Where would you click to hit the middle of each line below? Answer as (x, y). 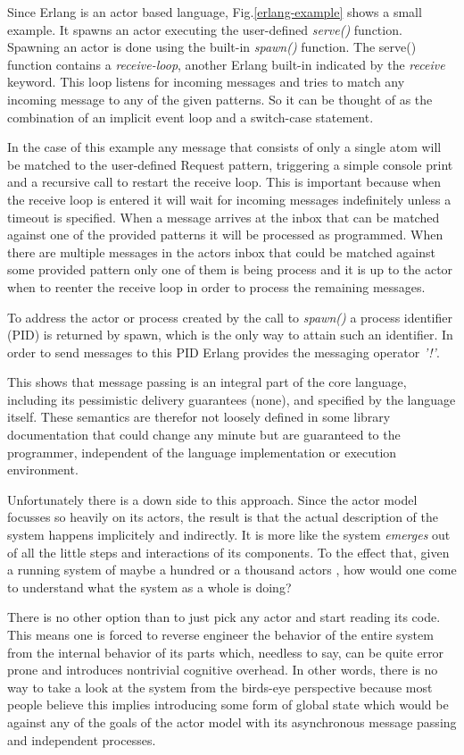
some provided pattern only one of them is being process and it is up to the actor (230, 269)
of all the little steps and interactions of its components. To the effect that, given (228, 552)
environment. (43, 470)
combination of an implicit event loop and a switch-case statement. (191, 117)
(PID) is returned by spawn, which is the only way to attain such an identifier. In (230, 335)
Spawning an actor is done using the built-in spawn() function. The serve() (212, 47)
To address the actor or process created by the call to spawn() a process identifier (230, 317)
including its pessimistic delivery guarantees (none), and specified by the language (232, 399)
